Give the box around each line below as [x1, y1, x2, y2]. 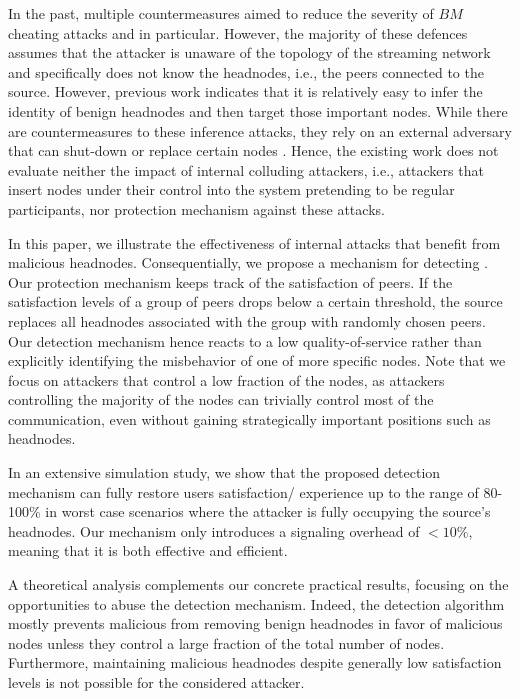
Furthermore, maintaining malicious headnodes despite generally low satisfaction [8, 652, 502, 673]
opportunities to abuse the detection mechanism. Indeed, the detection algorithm [8, 593, 505, 614]
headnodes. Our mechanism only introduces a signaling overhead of [8, 520, 420, 541]
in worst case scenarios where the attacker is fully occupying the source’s [45, 501, 491, 522]
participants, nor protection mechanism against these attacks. [8, 198, 385, 219]
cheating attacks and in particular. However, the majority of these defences [8, 22, 468, 43]
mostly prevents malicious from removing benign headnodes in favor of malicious [8, 613, 503, 634]
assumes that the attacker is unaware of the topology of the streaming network [8, 42, 491, 63]
